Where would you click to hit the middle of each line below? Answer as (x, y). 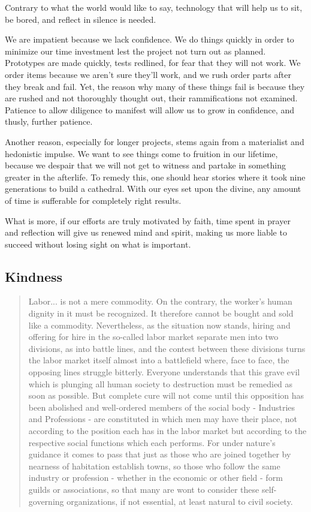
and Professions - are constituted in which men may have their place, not (163, 419)
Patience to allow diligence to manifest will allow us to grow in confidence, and (150, 109)
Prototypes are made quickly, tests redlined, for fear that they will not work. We (153, 63)
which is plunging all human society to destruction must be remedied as (161, 383)
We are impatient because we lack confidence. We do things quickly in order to (150, 39)
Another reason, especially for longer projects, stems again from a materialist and (155, 141)
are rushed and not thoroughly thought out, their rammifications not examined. (151, 98)
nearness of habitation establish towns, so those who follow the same (154, 466)
